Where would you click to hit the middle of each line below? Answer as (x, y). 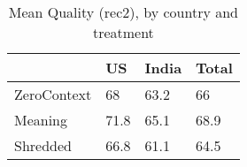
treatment (123, 32)
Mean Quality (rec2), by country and (123, 12)
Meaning (41, 120)
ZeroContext (53, 94)
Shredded (43, 145)
